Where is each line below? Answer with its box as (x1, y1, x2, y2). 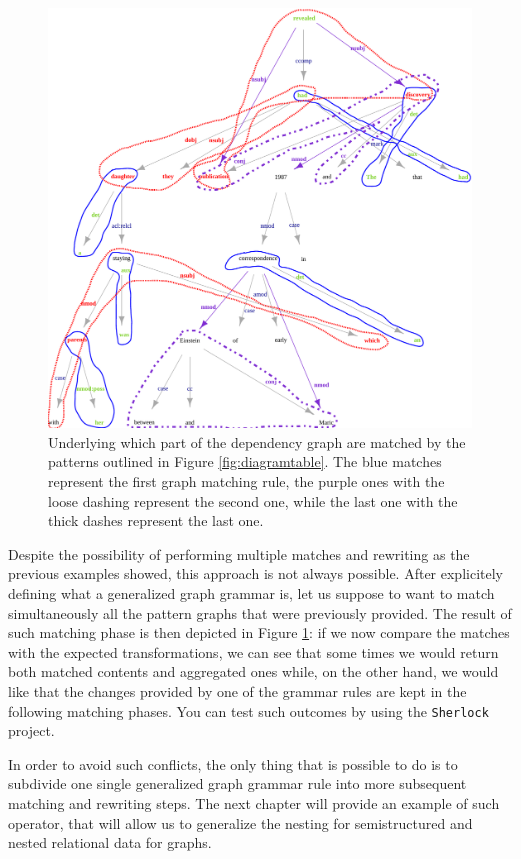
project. (8, 720, 55, 741)
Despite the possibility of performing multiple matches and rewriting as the (8, 543, 470, 564)
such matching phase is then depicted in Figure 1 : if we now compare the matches (8, 622, 510, 643)
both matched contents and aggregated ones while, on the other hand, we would (8, 661, 499, 682)
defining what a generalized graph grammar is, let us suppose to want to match (8, 583, 495, 604)
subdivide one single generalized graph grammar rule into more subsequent (8, 773, 467, 794)
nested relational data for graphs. (8, 832, 212, 853)
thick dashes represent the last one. (48, 510, 264, 531)
